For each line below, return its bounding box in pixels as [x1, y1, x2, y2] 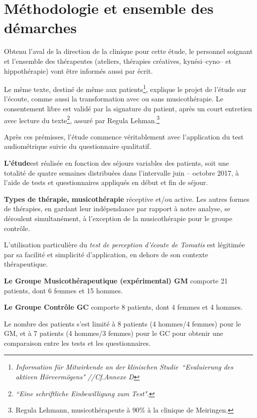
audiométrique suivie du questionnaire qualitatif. [4, 141, 151, 151]
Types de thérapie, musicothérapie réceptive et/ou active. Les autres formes [4, 193, 250, 204]
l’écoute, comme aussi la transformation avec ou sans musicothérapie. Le [4, 93, 223, 104]
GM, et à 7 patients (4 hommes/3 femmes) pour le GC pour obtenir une [4, 328, 223, 338]
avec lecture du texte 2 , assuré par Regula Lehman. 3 [4, 113, 160, 125]
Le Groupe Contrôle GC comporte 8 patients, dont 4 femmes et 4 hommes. [4, 302, 243, 312]
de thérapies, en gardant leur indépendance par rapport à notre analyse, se [4, 203, 230, 214]
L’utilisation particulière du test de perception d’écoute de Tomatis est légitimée [4, 239, 245, 250]
